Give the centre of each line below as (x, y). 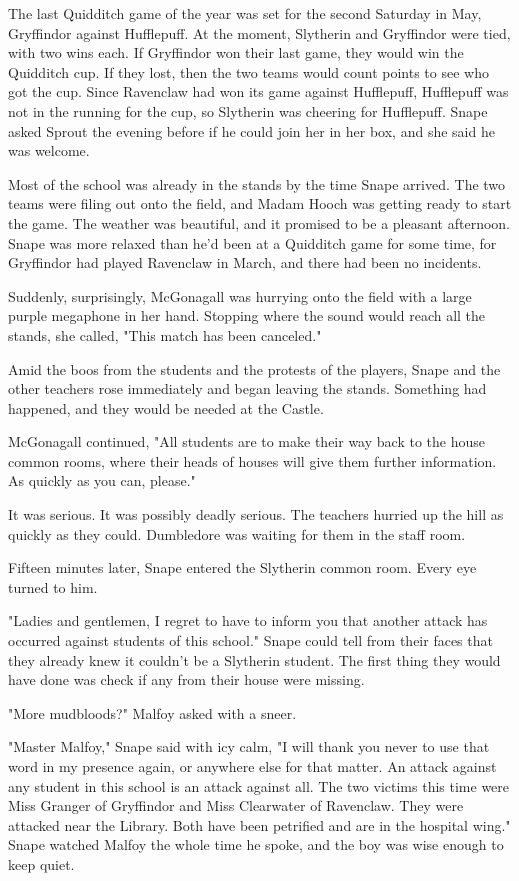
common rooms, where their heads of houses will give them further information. (252, 460)
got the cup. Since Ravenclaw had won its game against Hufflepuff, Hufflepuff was (258, 91)
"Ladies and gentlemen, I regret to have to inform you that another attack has (248, 620)
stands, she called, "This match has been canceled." (165, 334)
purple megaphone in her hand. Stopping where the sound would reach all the (247, 315)
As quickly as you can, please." (102, 480)
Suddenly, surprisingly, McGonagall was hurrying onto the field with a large (240, 295)
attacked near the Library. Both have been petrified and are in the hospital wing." (259, 824)
